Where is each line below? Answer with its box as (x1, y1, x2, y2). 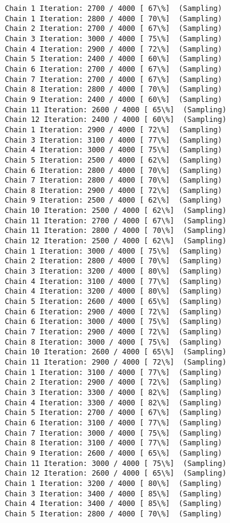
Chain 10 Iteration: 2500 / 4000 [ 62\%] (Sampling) (5, 206, 227, 215)
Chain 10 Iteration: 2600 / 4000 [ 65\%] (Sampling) (5, 348, 227, 357)
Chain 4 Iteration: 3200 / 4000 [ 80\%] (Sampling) (5, 287, 222, 296)
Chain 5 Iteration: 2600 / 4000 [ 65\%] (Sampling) (5, 297, 222, 306)
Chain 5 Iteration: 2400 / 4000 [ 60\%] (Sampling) (5, 55, 222, 64)
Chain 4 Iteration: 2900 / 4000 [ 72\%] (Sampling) (5, 44, 222, 53)
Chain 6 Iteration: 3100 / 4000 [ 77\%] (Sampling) (5, 418, 222, 427)
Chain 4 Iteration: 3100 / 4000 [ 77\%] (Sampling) (5, 277, 222, 286)
